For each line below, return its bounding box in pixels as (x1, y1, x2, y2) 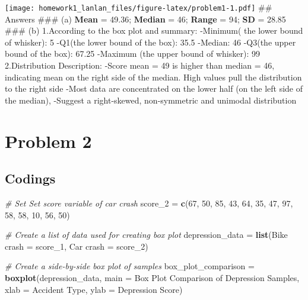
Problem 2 (5, 128, 92, 153)
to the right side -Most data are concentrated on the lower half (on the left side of (5, 82, 303, 95)
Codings (5, 169, 56, 188)
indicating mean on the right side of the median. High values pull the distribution (5, 70, 302, 83)
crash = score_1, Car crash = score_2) (5, 240, 148, 252)
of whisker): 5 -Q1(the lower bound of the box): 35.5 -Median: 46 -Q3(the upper (5, 36, 296, 48)
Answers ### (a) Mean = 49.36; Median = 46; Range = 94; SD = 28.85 (5, 12, 286, 25)
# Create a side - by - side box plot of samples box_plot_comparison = (5, 260, 255, 272)
